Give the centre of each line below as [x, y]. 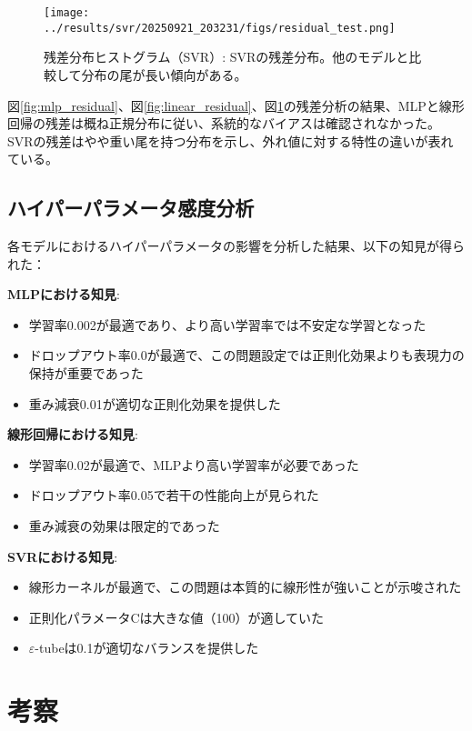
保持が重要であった [86, 373]
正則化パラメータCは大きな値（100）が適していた [176, 617]
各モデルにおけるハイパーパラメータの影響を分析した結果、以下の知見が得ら [236, 246]
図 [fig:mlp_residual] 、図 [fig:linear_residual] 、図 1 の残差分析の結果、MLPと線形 [236, 105]
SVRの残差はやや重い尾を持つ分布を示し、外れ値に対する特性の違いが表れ [231, 140]
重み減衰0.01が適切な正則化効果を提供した [155, 403]
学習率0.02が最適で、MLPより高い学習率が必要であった [194, 464]
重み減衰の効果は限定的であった [124, 526]
